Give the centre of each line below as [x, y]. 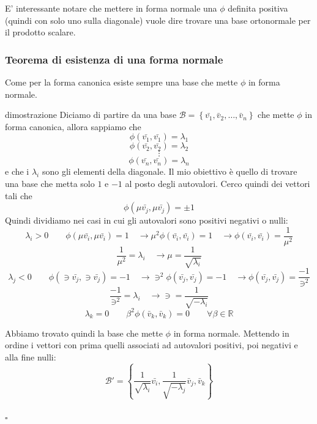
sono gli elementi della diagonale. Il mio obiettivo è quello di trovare [170, 171]
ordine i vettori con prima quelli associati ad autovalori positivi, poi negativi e [151, 345]
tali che [19, 195]
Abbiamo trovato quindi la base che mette [84, 333]
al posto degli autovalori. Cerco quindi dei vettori [218, 183]
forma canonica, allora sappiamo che [73, 126]
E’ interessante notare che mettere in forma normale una [111, 8]
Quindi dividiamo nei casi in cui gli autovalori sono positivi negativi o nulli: [147, 220]
